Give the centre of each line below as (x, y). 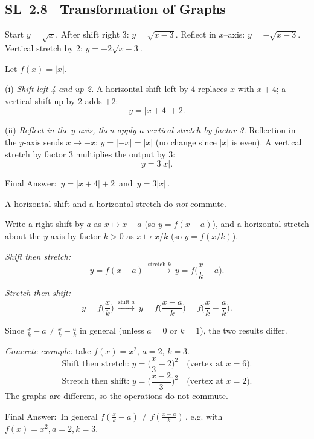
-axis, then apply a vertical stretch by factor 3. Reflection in (185, 130)
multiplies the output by (121, 153)
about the (23, 235)
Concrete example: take (48, 351)
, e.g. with (204, 416)
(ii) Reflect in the (37, 130)
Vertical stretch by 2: (44, 48)
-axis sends (43, 141)
